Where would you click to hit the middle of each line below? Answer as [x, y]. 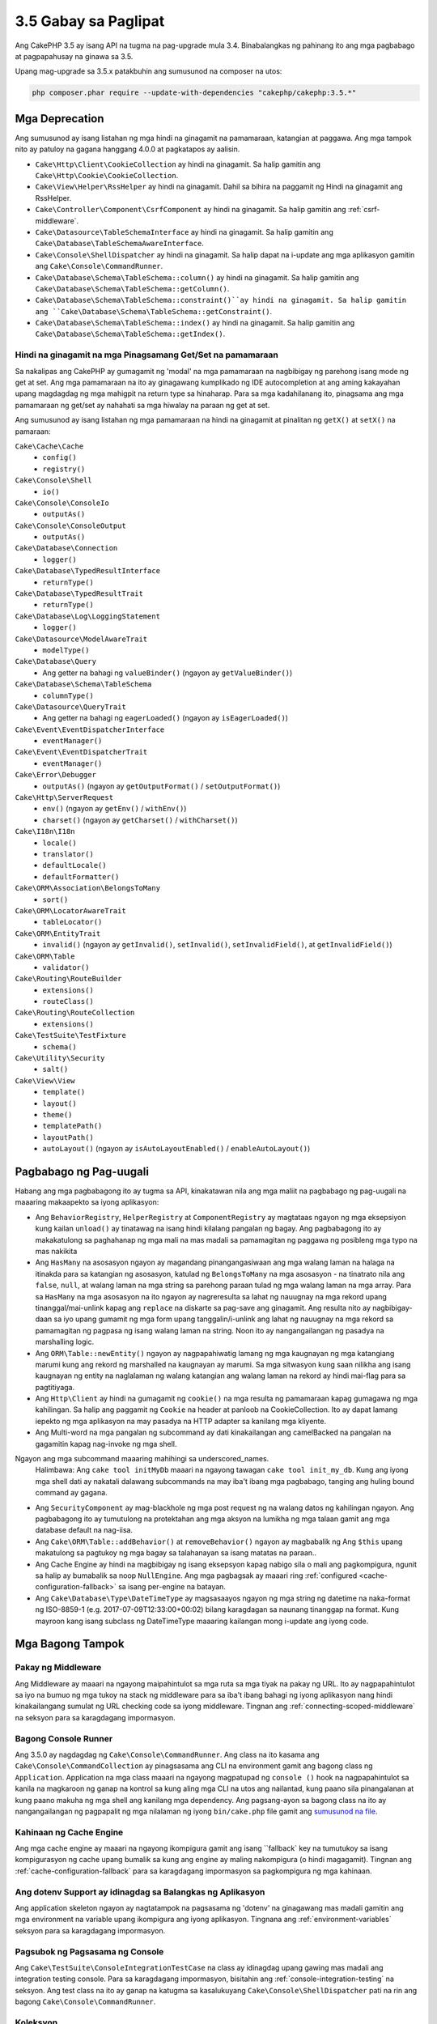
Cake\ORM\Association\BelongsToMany [88, 888]
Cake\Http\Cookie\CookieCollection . [107, 175]
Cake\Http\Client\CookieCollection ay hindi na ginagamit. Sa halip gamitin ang [178, 164]
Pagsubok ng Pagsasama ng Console [89, 1951]
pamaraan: [33, 431]
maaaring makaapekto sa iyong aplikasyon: [87, 1202]
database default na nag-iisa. [84, 1530]
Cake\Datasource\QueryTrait [71, 707]
